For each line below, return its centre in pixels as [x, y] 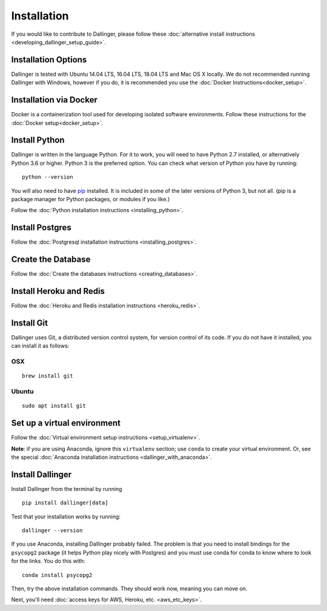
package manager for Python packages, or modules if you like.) [91, 199]
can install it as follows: [40, 346]
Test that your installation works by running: [66, 516]
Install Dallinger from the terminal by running [67, 489]
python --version [48, 177]
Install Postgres [41, 228]
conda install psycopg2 [57, 575]
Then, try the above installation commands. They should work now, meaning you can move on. [129, 589]
